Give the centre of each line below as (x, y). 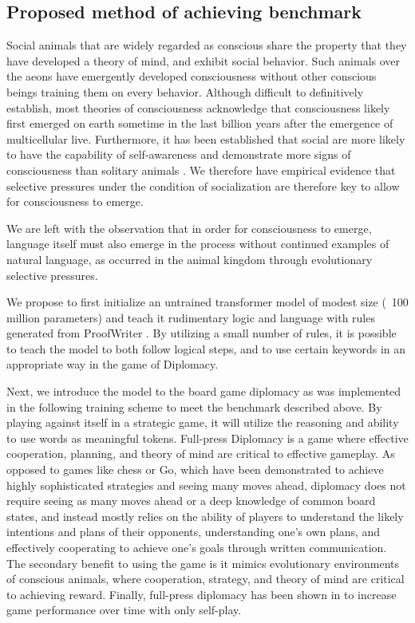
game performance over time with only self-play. (124, 610)
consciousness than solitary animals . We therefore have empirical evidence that (201, 170)
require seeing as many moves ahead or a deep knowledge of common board (191, 501)
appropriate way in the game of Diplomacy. (113, 364)
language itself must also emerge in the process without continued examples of (198, 244)
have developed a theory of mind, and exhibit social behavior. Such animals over (204, 60)
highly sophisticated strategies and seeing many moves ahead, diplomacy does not (206, 485)
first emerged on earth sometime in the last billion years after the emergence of (200, 123)
